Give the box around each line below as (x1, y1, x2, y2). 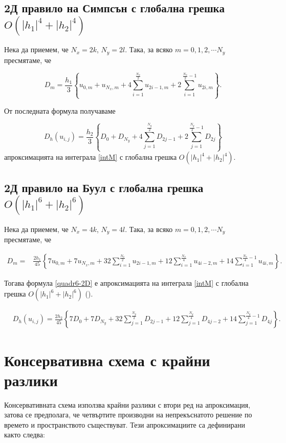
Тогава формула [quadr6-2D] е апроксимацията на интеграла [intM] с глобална (4, 277, 249, 288)
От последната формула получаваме (4, 105, 116, 116)
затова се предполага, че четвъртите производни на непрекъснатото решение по (4, 409, 252, 420)
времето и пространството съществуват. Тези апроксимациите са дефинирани (4, 419, 245, 430)
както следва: (4, 429, 45, 440)
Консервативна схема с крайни (4, 349, 210, 370)
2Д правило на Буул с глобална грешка (4, 179, 204, 195)
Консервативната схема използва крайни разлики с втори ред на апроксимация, (4, 399, 251, 410)
